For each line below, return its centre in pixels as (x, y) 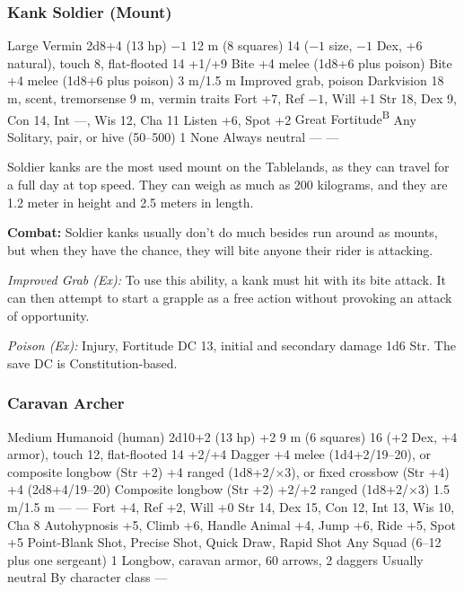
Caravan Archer (66, 403)
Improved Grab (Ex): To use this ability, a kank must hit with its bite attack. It (227, 280)
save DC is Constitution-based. (92, 362)
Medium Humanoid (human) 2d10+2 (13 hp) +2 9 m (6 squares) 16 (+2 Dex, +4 (232, 436)
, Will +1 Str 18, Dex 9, (390, 98)
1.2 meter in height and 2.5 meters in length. (131, 202)
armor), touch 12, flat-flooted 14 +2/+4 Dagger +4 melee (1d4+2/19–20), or (219, 454)
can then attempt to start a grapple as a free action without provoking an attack (230, 297)
